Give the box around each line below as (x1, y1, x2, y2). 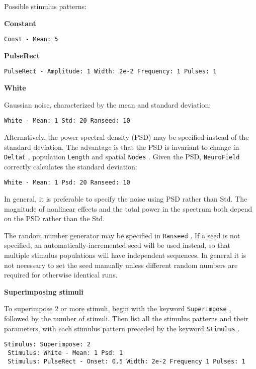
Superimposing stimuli (4, 286, 83, 297)
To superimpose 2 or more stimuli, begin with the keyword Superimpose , (4, 303, 231, 314)
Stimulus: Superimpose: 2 (4, 341, 91, 348)
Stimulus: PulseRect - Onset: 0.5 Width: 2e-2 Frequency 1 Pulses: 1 (8, 357, 245, 365)
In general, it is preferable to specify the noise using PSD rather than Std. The (4, 194, 247, 204)
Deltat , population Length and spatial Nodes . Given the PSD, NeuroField (4, 151, 240, 162)
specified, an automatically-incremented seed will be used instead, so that (4, 240, 230, 250)
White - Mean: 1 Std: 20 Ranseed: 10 (4, 117, 130, 125)
